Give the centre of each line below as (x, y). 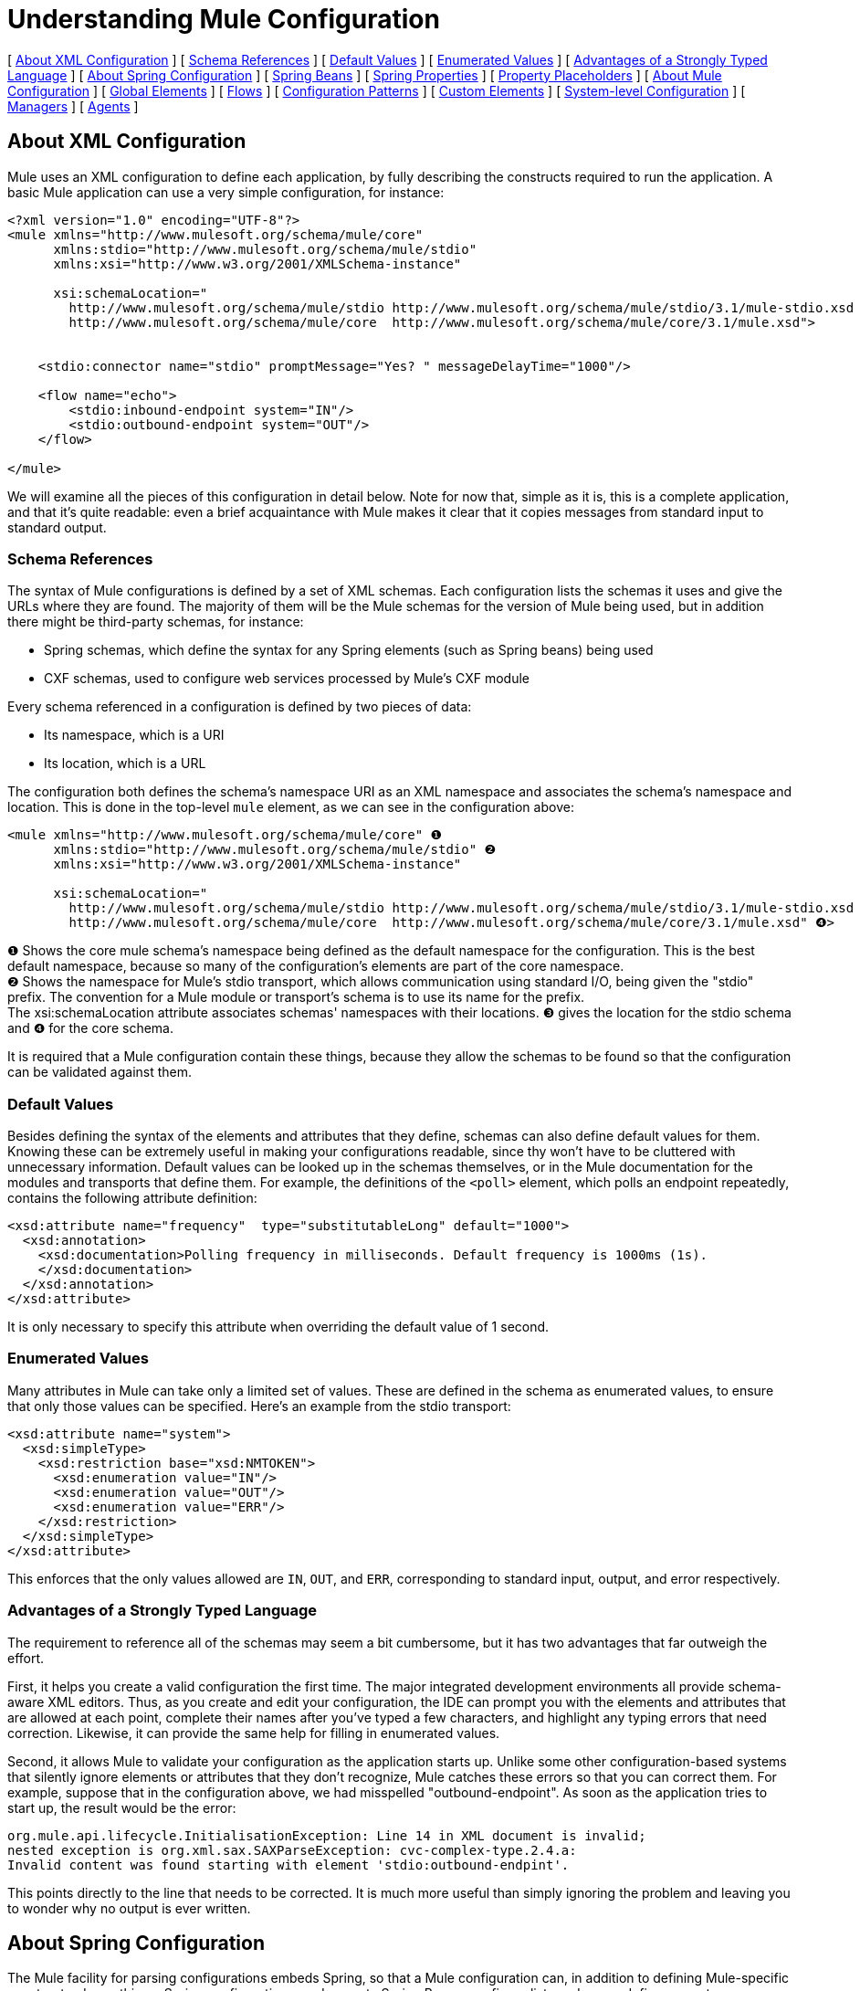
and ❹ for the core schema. (90, 1028)
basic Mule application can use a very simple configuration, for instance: (226, 192)
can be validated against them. (100, 1072)
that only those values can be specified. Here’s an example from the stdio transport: (259, 1406)
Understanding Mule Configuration (224, 19)
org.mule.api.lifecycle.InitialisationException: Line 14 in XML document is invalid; (327, 1835)
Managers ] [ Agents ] (73, 106)
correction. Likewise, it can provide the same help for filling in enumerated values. (254, 1733)
